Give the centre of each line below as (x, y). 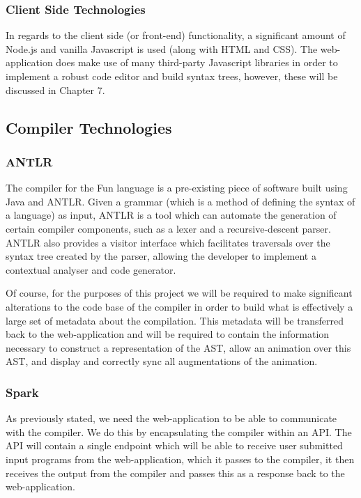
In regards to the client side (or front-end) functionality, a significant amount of (176, 35)
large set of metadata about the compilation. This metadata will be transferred (175, 320)
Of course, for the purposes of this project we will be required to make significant (179, 293)
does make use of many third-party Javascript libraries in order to (197, 62)
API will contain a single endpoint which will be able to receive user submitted (174, 445)
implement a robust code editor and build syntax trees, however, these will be (172, 76)
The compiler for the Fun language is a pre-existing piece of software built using (177, 188)
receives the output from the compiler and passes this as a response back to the (175, 473)
